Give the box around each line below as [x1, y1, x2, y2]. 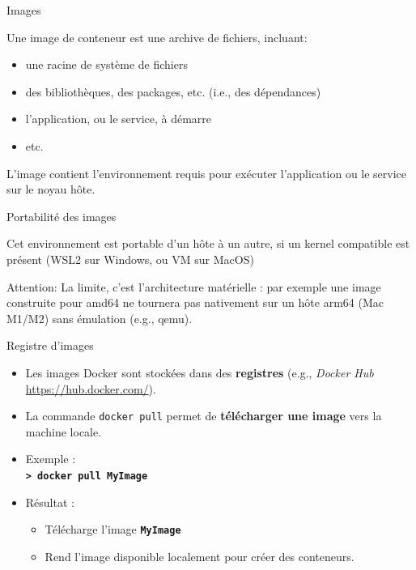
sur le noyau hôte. [6, 181, 96, 198]
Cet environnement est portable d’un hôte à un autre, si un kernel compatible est [6, 235, 410, 252]
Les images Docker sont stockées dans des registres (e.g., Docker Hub [25, 364, 374, 381]
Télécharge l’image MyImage [45, 521, 181, 538]
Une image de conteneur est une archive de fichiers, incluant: [6, 28, 308, 45]
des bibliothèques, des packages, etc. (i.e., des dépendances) [25, 83, 321, 100]
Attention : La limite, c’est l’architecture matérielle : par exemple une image [6, 278, 381, 295]
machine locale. [25, 423, 102, 440]
